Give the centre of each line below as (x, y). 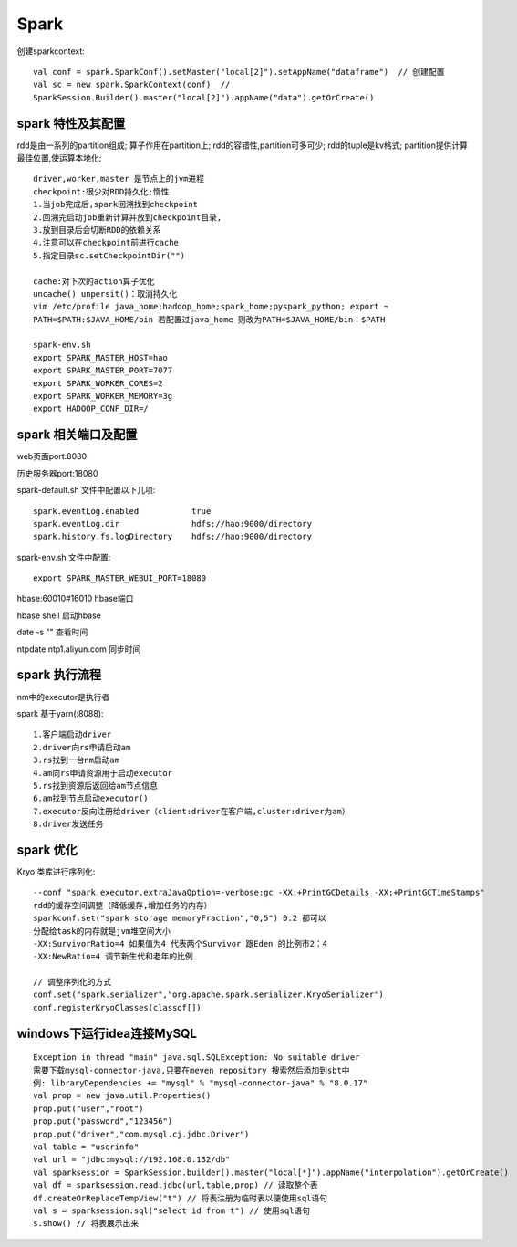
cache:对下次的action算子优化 (94, 281)
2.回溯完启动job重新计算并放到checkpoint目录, (128, 217)
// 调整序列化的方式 (72, 982)
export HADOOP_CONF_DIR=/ (91, 409)
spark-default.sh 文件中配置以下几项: (86, 490)
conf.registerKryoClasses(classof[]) (118, 1007)
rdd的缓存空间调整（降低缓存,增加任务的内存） (123, 905)
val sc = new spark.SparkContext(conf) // (132, 85)
